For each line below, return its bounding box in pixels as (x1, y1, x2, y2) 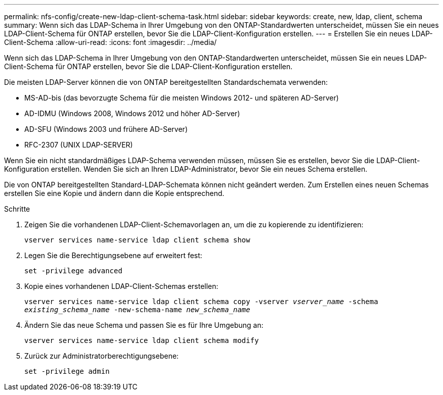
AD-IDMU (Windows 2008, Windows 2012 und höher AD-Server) (24, 109, 240, 118)
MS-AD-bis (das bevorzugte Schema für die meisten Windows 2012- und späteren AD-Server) (24, 93, 339, 102)
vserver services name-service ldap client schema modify (24, 336, 259, 344)
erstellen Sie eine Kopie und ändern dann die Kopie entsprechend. (4, 189, 225, 197)
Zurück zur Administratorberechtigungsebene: (24, 352, 179, 360)
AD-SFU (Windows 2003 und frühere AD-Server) (24, 125, 188, 133)
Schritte (4, 205, 30, 213)
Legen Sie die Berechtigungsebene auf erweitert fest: (24, 251, 202, 260)
